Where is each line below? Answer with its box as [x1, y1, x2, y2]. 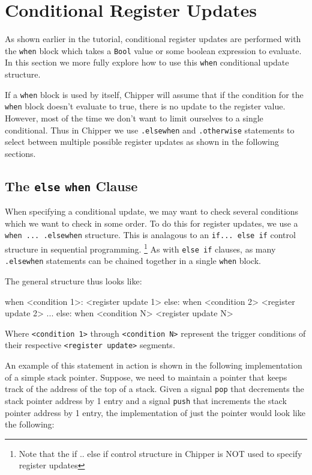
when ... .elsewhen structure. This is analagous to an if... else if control [5, 228, 296, 241]
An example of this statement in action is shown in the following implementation [5, 359, 302, 372]
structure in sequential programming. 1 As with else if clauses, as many [5, 241, 276, 255]
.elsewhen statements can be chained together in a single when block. [5, 254, 261, 267]
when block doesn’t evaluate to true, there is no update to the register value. [5, 100, 286, 112]
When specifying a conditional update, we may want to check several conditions [5, 205, 299, 218]
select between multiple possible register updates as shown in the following [5, 135, 279, 148]
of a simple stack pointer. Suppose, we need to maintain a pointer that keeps [5, 370, 287, 383]
